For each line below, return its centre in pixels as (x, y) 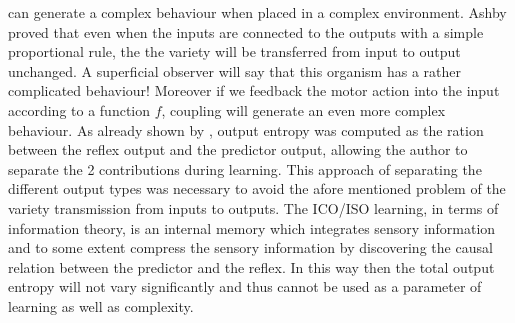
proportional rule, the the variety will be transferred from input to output (234, 51)
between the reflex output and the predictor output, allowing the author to (238, 149)
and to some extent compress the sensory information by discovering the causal (250, 247)
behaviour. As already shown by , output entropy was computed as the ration (246, 129)
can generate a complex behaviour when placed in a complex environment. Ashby (257, 12)
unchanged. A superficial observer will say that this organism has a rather (234, 70)
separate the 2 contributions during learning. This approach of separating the (245, 168)
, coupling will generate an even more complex (303, 109)
